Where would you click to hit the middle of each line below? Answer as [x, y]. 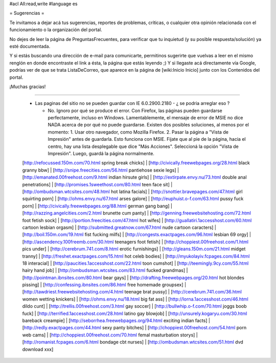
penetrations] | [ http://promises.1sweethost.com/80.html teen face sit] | [97, 184]
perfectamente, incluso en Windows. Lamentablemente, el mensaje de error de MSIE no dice [145, 118]
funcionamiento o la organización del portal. [56, 30]
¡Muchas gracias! [28, 87]
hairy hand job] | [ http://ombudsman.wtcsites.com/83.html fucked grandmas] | [105, 270]
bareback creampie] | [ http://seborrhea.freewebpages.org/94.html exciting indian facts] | [116, 321]
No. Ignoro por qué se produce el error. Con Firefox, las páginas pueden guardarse [135, 111]
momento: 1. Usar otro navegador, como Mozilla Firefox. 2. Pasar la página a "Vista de [138, 132]
